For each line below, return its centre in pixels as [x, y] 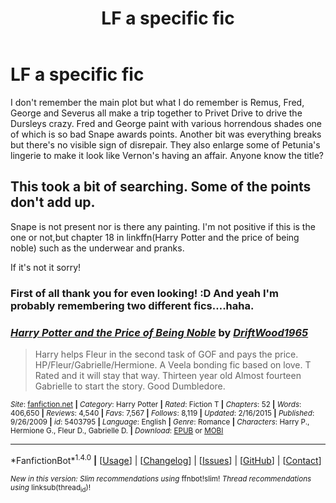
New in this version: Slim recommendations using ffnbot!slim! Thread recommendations [161, 478]
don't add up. [53, 202]
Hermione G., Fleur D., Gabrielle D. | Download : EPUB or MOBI [117, 430]
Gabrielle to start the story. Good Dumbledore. [130, 386]
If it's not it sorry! [46, 267]
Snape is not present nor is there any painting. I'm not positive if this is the [163, 226]
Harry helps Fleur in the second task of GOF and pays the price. [166, 354]
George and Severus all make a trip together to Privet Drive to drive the [156, 113]
